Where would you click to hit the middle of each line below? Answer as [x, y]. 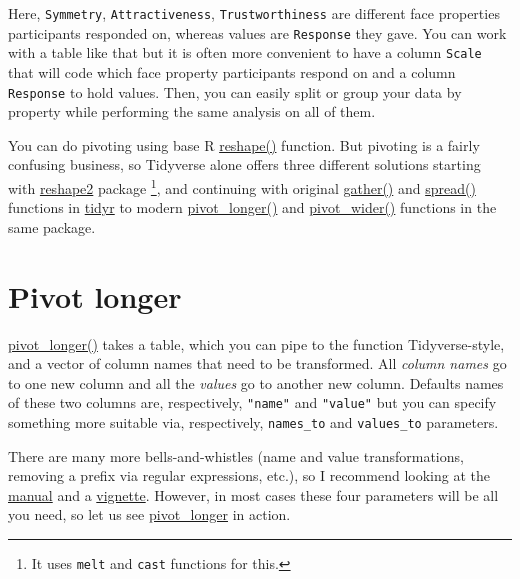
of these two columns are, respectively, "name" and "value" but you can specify [252, 402]
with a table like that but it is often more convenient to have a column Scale [245, 52]
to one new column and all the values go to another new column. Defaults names [256, 382]
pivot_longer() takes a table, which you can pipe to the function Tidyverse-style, [256, 343]
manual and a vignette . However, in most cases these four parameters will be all [253, 494]
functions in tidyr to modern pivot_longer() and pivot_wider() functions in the [252, 207]
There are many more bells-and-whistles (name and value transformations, [236, 455]
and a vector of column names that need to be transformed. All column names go [257, 363]
